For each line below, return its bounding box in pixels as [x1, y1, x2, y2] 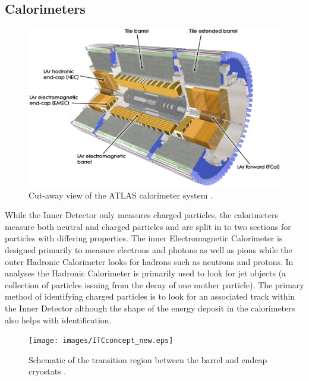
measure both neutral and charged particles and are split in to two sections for [5, 220, 291, 232]
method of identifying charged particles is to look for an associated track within [5, 290, 295, 303]
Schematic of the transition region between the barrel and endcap [29, 353, 267, 366]
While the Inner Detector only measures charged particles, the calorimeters [5, 209, 279, 221]
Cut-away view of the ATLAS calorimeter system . [29, 188, 213, 201]
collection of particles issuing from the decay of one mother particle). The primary [5, 278, 304, 291]
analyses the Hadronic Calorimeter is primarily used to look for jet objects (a [5, 267, 286, 279]
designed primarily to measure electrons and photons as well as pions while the [5, 244, 292, 256]
